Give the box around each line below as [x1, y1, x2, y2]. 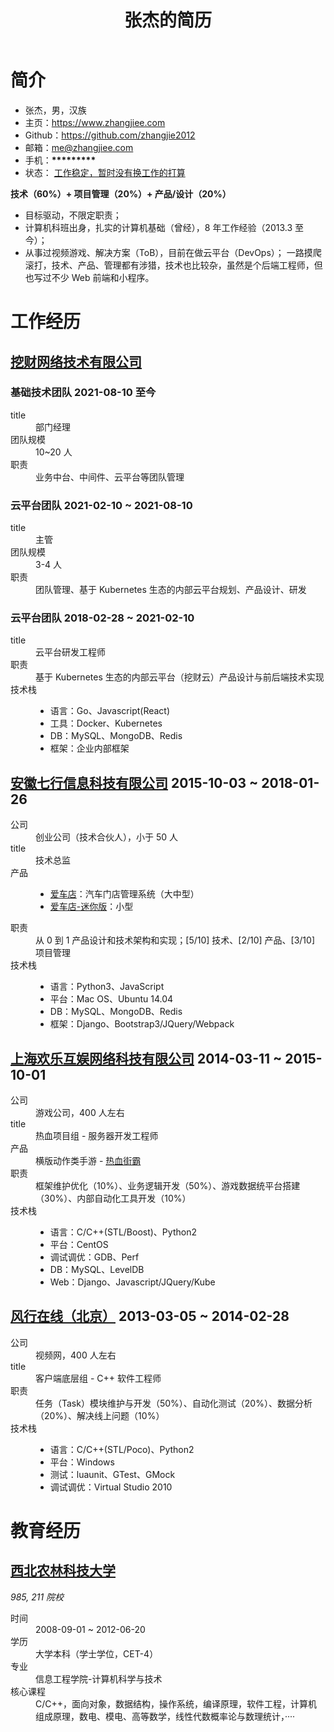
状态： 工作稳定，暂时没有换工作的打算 [24, 166, 186, 178]
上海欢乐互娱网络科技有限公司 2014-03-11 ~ [10, 1050, 283, 1067]
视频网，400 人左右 [35, 1349, 117, 1361]
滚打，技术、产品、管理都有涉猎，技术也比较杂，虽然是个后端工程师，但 [24, 259, 323, 271]
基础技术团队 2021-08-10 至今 [10, 386, 157, 400]
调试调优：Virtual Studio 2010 [49, 1481, 173, 1493]
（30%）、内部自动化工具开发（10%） [35, 1192, 192, 1205]
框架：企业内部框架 [49, 742, 130, 755]
